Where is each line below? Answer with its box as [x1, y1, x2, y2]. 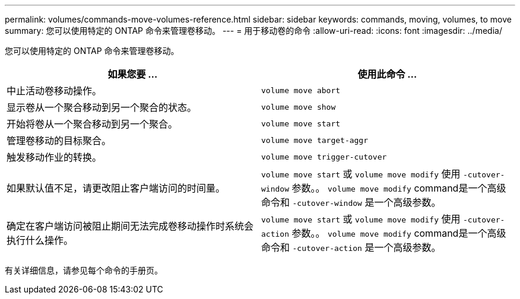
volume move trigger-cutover [261, 152, 387, 161]
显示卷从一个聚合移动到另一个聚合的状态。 [7, 101, 197, 113]
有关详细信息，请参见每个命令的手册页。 [5, 265, 163, 275]
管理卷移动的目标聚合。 [7, 135, 112, 147]
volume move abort [261, 85, 341, 95]
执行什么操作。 [7, 234, 74, 246]
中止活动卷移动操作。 [7, 85, 102, 97]
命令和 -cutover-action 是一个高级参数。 [261, 241, 441, 253]
